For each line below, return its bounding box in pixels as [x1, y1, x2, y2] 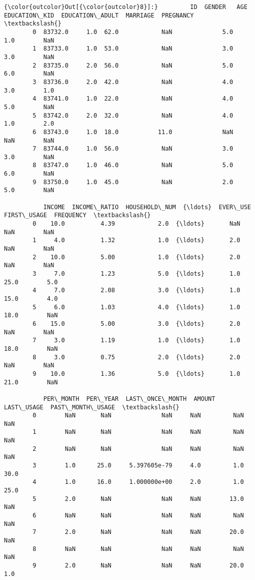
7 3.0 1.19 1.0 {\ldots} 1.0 [32, 337, 240, 344]
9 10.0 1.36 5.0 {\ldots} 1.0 [32, 370, 240, 377]
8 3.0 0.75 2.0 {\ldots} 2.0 [32, 353, 240, 361]
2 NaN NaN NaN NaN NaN [32, 445, 244, 452]
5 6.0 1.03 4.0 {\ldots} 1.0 [32, 303, 240, 311]
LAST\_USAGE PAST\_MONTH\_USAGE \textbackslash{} [4, 403, 179, 411]
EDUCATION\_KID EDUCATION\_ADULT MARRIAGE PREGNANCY [4, 12, 194, 19]
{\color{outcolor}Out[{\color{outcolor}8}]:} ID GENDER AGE [4, 4, 247, 11]
